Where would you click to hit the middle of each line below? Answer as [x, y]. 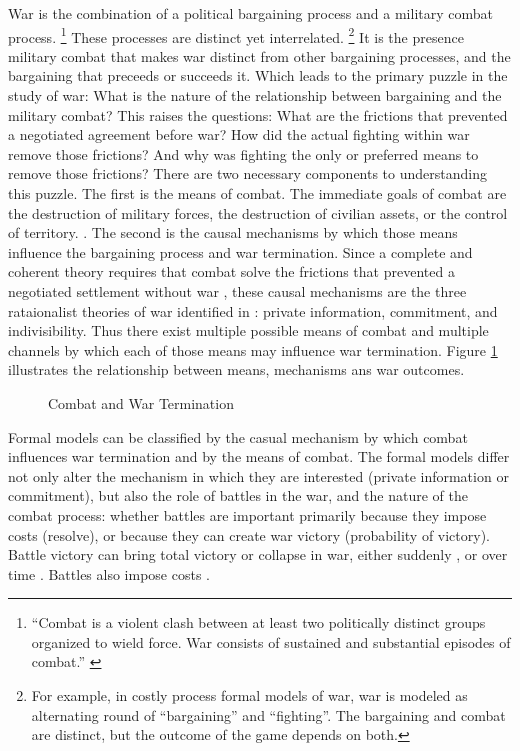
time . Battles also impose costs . [109, 573]
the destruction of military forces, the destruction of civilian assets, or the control [258, 212]
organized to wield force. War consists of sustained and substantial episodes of [271, 641]
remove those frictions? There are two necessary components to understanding [247, 173]
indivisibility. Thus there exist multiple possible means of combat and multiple [248, 330]
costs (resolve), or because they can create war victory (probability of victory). [249, 534]
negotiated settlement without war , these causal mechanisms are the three [237, 290]
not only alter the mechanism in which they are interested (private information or [258, 475]
